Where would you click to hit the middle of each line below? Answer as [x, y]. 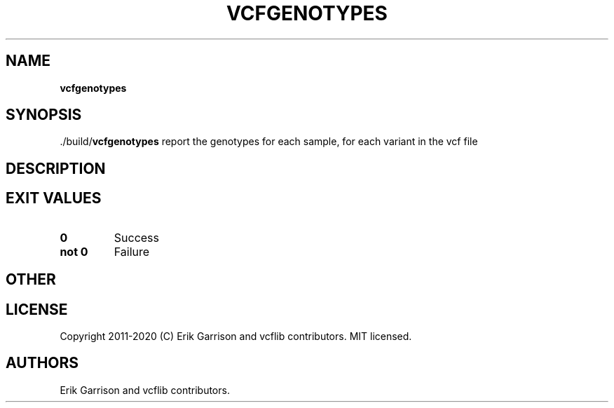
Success [137, 237]
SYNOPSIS [44, 115]
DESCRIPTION [56, 168]
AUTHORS [42, 363]
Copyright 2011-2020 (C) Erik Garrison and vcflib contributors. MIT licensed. [236, 336]
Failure [132, 251]
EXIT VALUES [54, 198]
